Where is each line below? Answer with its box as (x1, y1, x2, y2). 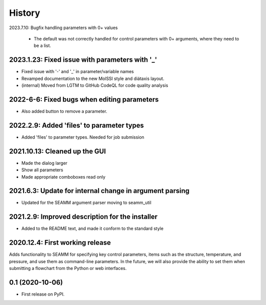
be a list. (33, 42, 51, 49)
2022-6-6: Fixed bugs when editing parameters (9, 95, 159, 104)
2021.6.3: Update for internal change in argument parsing (9, 187, 190, 195)
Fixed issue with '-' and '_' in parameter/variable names (21, 69, 134, 75)
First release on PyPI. (21, 291, 65, 297)
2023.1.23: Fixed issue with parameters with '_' (9, 56, 157, 64)
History (9, 7, 40, 18)
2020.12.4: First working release (9, 238, 111, 247)
